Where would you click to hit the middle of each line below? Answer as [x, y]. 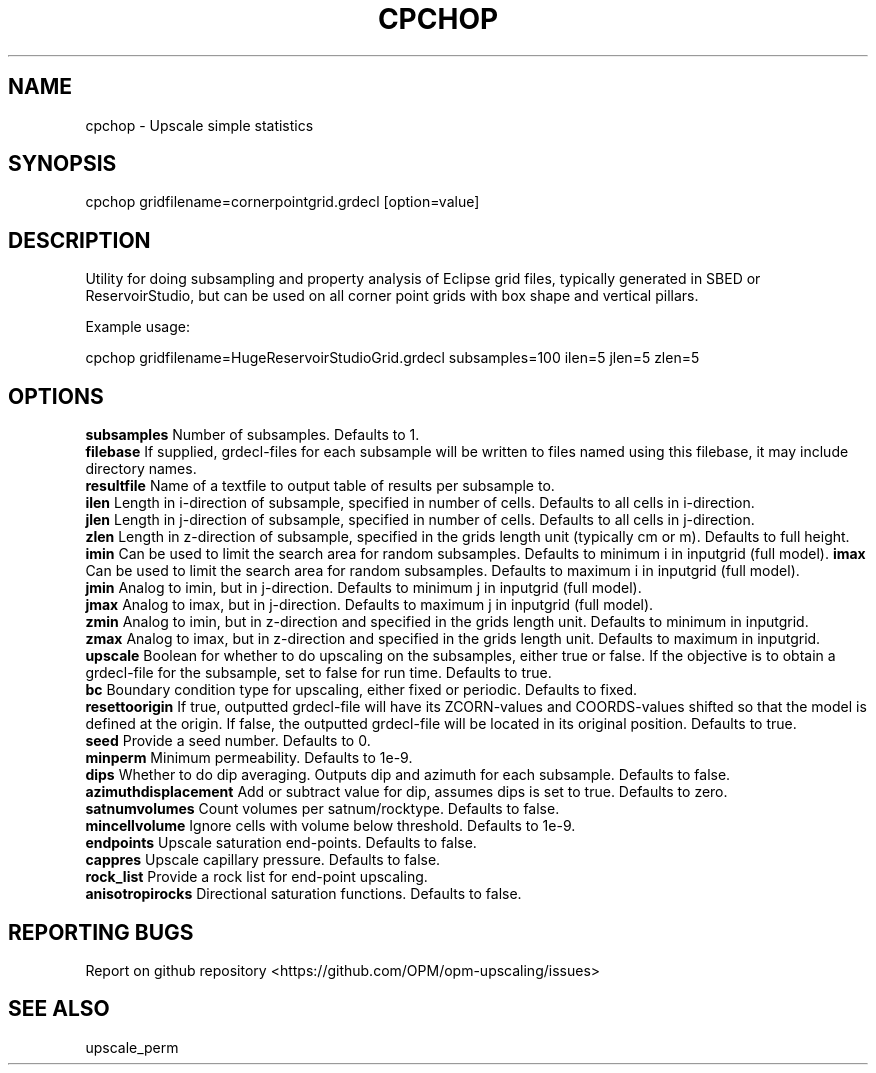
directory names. [141, 469]
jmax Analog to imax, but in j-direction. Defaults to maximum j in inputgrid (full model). [369, 605]
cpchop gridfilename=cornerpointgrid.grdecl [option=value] [282, 202]
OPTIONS [56, 396]
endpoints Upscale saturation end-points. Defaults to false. [281, 843]
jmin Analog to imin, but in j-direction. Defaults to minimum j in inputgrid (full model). [363, 588]
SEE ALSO [59, 1009]
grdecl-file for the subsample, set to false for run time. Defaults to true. [318, 673]
